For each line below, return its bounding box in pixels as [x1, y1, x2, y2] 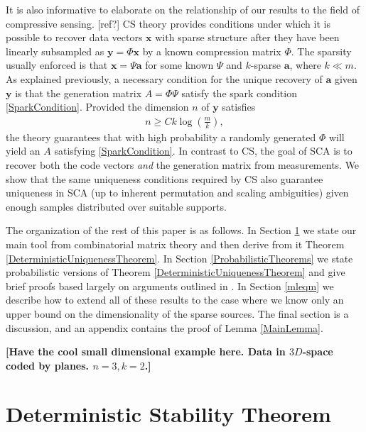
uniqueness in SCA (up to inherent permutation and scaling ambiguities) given [6, 185, 349, 200]
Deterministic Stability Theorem [6, 399, 331, 428]
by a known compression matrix [142, 43, 281, 58]
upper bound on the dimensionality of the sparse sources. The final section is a [6, 306, 349, 321]
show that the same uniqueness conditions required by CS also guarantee [6, 171, 323, 186]
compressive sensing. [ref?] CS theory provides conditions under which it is [6, 16, 330, 31]
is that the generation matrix [15, 85, 142, 100]
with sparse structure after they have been [155, 30, 340, 45]
